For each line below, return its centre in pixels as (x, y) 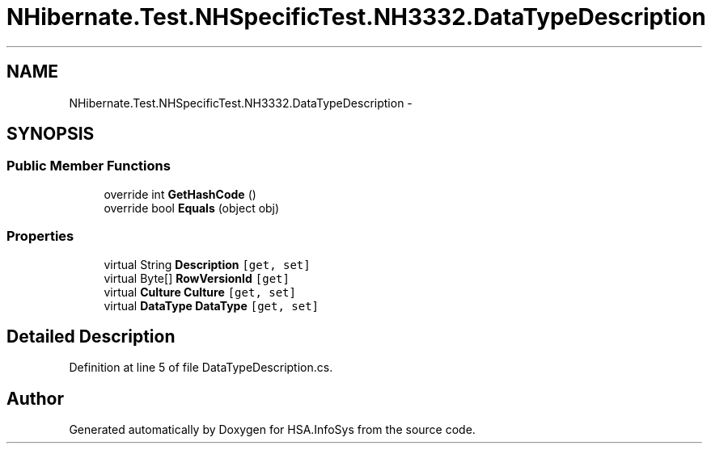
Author (35, 398)
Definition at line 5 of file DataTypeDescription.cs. (201, 368)
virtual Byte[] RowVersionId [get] (197, 278)
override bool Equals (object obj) (192, 208)
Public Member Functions (89, 166)
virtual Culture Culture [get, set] (200, 292)
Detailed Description (91, 336)
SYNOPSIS (51, 134)
